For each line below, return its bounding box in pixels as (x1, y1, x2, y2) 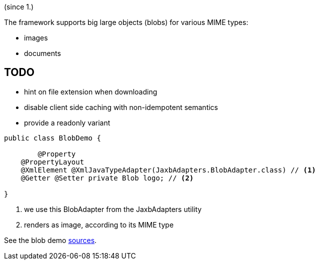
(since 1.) (4, 2, 34, 11)
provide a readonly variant (24, 118, 110, 127)
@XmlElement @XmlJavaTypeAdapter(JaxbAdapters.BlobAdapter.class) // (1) (20, 165, 316, 174)
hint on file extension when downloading (24, 87, 157, 96)
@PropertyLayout (20, 157, 84, 166)
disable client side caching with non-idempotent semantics (24, 102, 218, 111)
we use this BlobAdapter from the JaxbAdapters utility (24, 204, 202, 213)
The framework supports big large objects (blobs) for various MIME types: (4, 18, 248, 26)
